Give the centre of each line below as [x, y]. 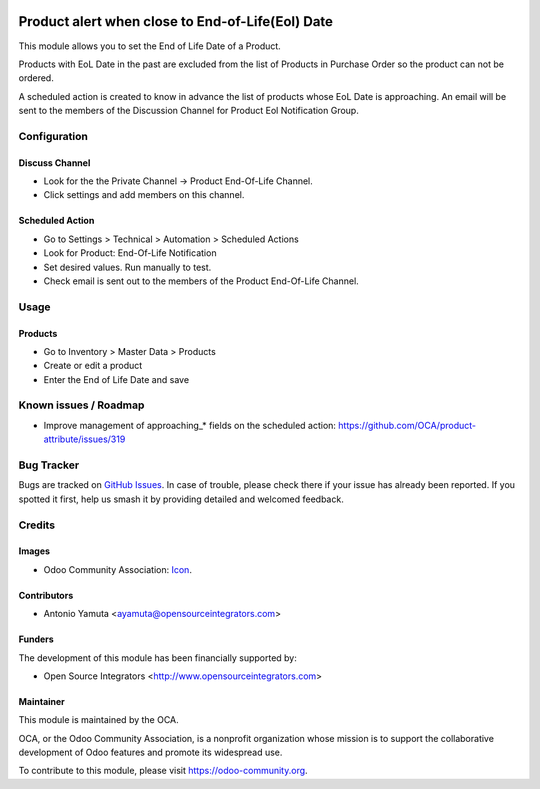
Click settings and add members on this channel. [144, 195]
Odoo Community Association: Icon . [117, 569]
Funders [36, 639]
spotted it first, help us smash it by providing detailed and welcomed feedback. [181, 499]
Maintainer [41, 701]
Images [34, 551]
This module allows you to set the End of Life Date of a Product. [150, 46]
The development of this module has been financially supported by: [157, 657]
